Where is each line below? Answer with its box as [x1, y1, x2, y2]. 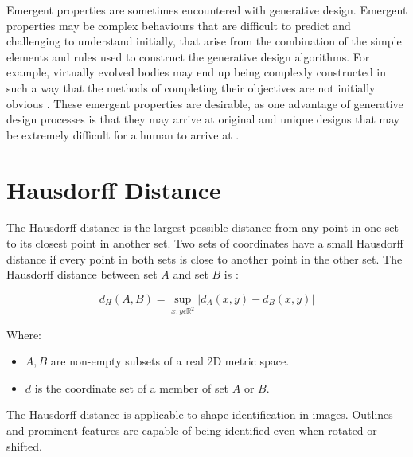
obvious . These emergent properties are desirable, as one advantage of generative [6, 95, 403, 111]
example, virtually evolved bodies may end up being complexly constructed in [6, 64, 387, 80]
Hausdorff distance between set [6, 266, 158, 283]
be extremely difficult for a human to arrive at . [6, 126, 240, 143]
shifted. [6, 437, 42, 454]
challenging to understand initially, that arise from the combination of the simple [6, 33, 402, 49]
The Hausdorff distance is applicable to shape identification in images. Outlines [6, 406, 393, 423]
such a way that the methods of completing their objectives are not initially [6, 79, 376, 96]
